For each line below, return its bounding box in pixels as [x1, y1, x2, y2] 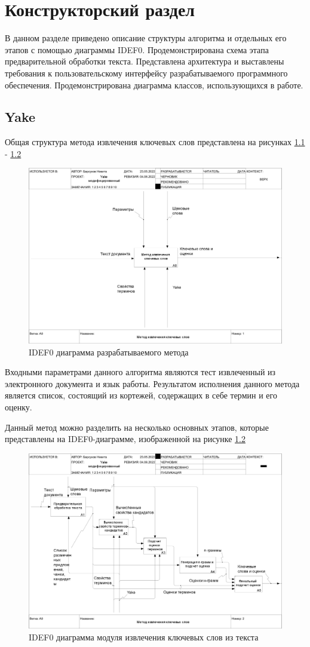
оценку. [5, 401, 32, 413]
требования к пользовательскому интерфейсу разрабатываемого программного [5, 66, 288, 79]
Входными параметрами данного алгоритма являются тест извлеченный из [5, 366, 276, 378]
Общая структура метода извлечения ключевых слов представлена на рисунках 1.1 [5, 136, 305, 148]
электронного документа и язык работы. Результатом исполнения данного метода [5, 377, 300, 390]
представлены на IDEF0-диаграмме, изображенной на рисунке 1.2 [5, 433, 246, 445]
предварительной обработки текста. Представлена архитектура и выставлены [5, 55, 284, 68]
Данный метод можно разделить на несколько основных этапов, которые [5, 421, 269, 433]
